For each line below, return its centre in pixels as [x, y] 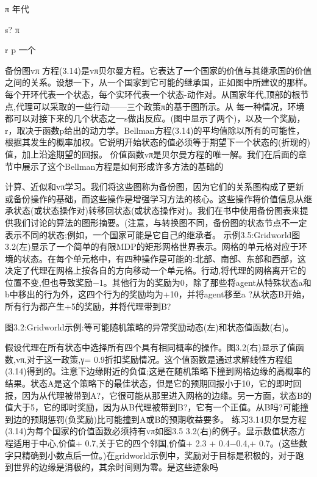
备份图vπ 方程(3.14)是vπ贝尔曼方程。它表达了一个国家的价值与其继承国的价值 [158, 70]
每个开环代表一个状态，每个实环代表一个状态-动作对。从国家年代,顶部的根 [153, 94]
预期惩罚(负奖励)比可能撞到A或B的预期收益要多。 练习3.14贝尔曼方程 [168, 419]
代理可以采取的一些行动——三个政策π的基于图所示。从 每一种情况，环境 [160, 106]
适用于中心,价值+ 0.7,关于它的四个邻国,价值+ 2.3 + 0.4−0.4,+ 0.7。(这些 [156, 443]
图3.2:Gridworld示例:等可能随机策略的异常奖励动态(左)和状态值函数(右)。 [149, 326]
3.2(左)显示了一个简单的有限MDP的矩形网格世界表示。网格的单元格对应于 [152, 246]
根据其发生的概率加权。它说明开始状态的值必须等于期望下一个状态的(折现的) [158, 142]
